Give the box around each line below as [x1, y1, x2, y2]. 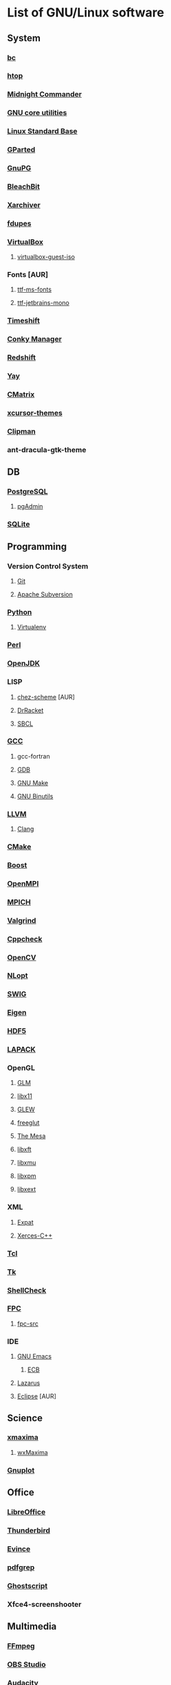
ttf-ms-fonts [16, 285, 52, 293]
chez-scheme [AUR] [16, 693, 76, 701]
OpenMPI [7, 878, 39, 888]
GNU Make [16, 779, 49, 787]
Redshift [7, 353, 36, 362]
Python [7, 607, 32, 616]
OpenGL [7, 1063, 36, 1073]
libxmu [16, 1159, 36, 1167]
